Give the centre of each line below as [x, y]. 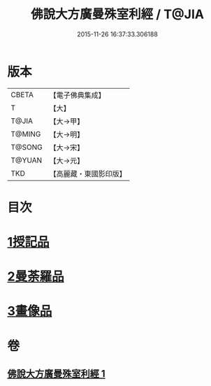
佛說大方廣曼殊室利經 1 [57, 374]
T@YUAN [27, 160]
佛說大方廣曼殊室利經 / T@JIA [117, 14]
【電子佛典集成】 [78, 95]
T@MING [26, 134]
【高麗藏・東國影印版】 [88, 173]
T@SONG [27, 147]
